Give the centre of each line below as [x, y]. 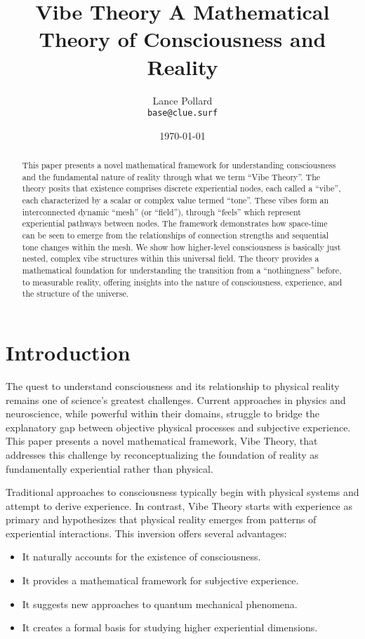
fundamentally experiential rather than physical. [109, 468]
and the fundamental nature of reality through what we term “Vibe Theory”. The [171, 176]
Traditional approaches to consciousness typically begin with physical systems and [182, 492]
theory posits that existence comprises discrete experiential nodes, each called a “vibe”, [181, 188]
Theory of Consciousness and [182, 39]
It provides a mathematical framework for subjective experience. [160, 580]
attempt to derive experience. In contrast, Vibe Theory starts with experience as [179, 505]
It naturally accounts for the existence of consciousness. [141, 557]
